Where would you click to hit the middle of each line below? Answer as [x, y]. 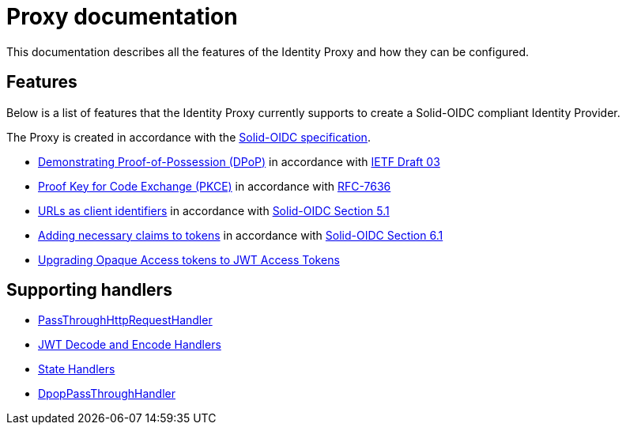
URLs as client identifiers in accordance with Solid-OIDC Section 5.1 [214, 210]
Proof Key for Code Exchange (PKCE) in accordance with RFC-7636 [215, 186]
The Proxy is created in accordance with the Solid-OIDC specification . [189, 137]
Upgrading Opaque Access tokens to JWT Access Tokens [189, 259]
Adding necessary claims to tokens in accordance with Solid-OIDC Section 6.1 [241, 235]
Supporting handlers [89, 290]
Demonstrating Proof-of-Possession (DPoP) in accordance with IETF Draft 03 [239, 161]
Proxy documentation [122, 17]
